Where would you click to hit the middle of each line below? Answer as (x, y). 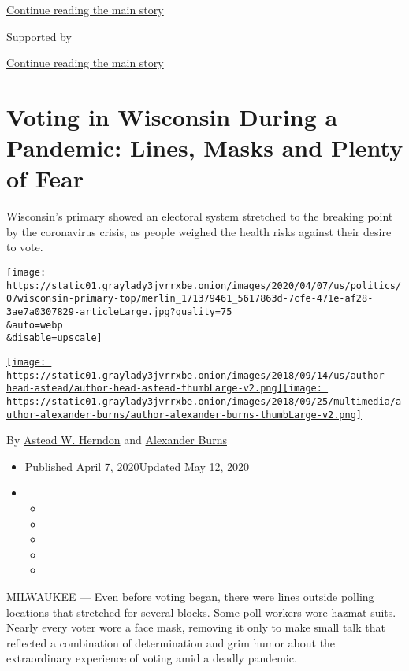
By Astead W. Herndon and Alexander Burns (117, 440)
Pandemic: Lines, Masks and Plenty (205, 148)
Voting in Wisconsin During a (172, 116)
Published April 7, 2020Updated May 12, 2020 (137, 466)
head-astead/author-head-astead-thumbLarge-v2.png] (145, 389)
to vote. (25, 247)
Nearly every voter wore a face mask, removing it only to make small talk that (196, 627)
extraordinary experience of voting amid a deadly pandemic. (152, 658)
